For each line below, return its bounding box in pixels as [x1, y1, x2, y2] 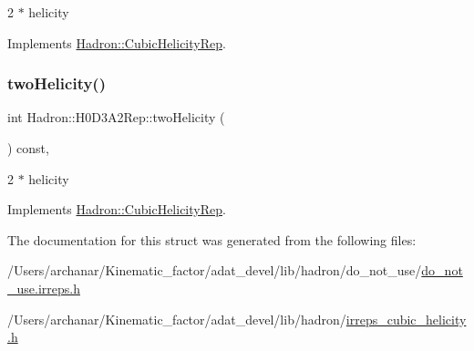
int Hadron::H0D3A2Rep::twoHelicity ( [7, 108, 225, 127]
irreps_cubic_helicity [345, 309, 467, 328]
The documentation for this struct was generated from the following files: [7, 230, 417, 249]
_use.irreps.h [7, 278, 80, 297]
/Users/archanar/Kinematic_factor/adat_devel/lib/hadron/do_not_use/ [7, 261, 422, 280]
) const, [7, 139, 49, 157]
